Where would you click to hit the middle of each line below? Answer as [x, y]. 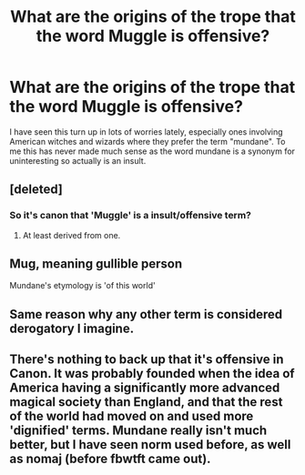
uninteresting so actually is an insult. [78, 160]
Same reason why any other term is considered [146, 314]
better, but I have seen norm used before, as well [150, 445]
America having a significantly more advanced [145, 388]
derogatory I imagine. [72, 328]
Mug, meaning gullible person [96, 264]
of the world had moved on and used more [132, 416]
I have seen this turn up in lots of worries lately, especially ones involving [147, 131]
